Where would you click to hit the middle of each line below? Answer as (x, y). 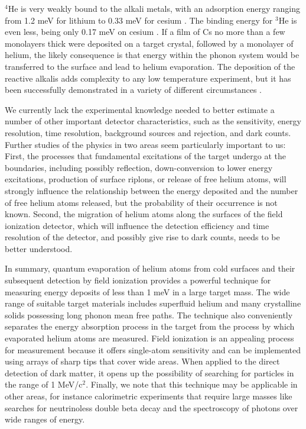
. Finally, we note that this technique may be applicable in (192, 384)
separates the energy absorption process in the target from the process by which (150, 326)
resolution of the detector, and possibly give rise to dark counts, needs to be (142, 237)
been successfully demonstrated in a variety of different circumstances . (133, 90)
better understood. (39, 248)
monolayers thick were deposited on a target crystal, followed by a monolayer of (149, 43)
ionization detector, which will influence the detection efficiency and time (137, 225)
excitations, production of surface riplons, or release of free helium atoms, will (146, 179)
